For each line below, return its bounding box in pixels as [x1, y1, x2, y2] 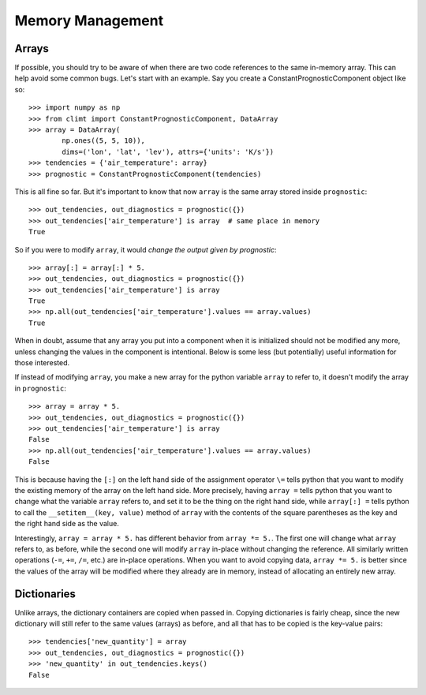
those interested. [14, 358, 70, 368]
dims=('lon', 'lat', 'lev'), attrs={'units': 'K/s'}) [62, 147, 275, 156]
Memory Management [14, 12, 164, 29]
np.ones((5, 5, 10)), [62, 136, 146, 145]
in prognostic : [14, 383, 66, 393]
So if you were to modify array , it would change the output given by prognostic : [14, 245, 277, 254]
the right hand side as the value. [14, 519, 120, 529]
